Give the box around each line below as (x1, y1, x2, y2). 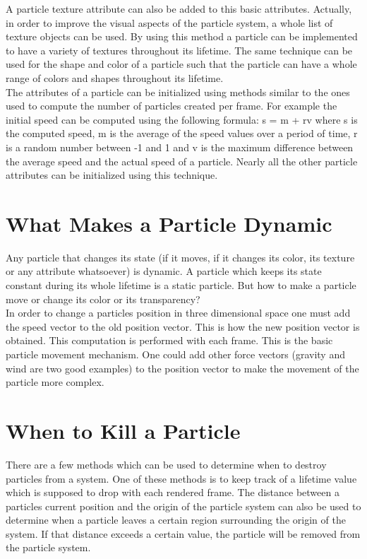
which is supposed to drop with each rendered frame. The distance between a (6, 485, 339, 500)
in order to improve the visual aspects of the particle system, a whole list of (6, 15, 333, 30)
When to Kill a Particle (6, 416, 241, 445)
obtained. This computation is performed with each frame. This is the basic (6, 333, 333, 348)
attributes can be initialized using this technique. (6, 167, 218, 182)
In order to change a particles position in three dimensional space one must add (6, 305, 351, 320)
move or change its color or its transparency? (6, 291, 200, 306)
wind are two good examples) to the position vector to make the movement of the (6, 360, 359, 375)
